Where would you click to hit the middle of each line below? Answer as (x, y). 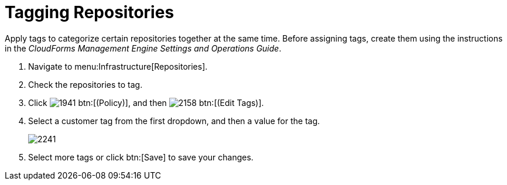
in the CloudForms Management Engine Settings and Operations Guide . (143, 48)
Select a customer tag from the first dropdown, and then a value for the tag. (174, 121)
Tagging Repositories (90, 12)
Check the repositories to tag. (85, 84)
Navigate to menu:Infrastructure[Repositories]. (118, 66)
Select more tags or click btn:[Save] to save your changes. (141, 157)
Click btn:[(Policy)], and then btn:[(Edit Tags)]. (146, 102)
